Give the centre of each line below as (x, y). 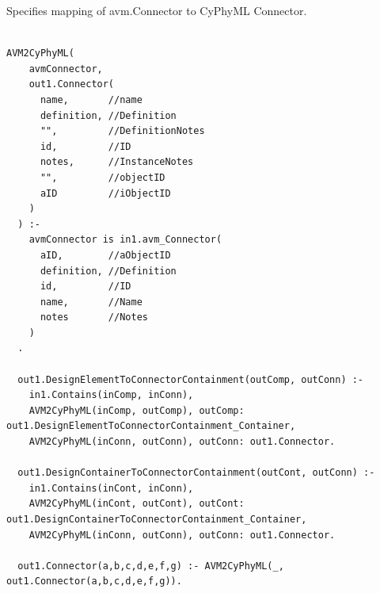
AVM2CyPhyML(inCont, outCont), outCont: (137, 504)
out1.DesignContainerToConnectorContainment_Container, (157, 519)
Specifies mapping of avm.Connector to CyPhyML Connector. (157, 10)
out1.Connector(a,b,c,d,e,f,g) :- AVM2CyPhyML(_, (151, 566)
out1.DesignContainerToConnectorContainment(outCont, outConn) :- (196, 473)
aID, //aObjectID (105, 255)
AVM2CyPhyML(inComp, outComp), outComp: (137, 410)
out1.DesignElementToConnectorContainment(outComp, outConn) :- (191, 379)
